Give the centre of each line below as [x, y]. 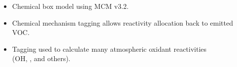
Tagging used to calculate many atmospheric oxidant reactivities [109, 49]
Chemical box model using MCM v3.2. [70, 6]
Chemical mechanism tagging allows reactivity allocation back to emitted [122, 22]
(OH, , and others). [41, 58]
